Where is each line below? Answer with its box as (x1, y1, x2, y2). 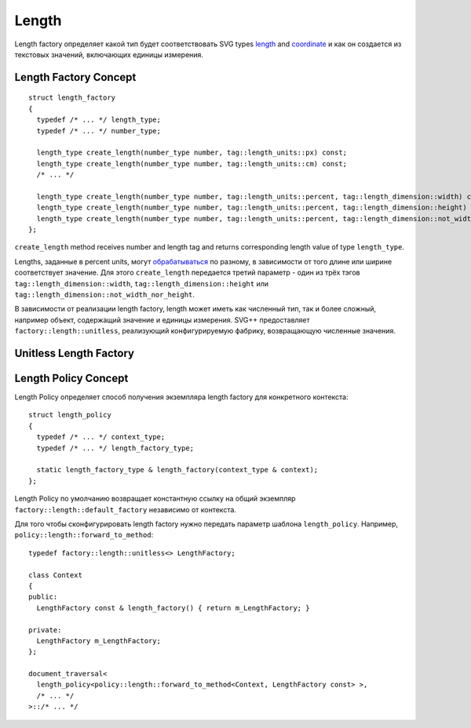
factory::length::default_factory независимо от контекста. (14, 504, 237, 514)
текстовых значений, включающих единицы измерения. (14, 49, 204, 59)
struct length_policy (28, 410, 111, 420)
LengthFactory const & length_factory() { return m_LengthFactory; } (36, 603, 310, 612)
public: (28, 592, 58, 602)
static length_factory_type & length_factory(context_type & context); (36, 465, 319, 475)
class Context (28, 570, 82, 580)
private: (28, 625, 62, 635)
